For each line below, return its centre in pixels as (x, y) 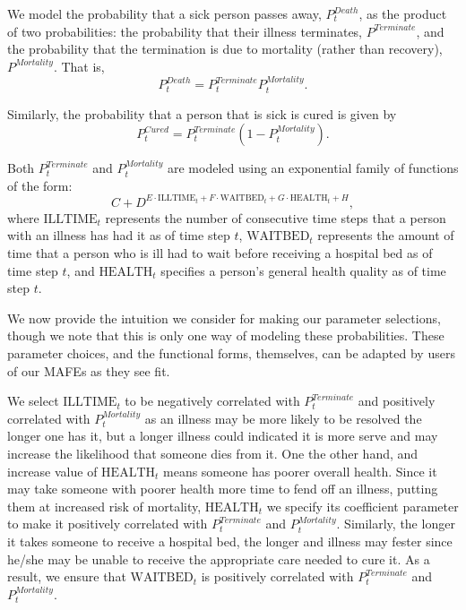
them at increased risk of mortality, (104, 506)
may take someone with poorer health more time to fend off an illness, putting (223, 489)
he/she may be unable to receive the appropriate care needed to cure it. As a (219, 558)
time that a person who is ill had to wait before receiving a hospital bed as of (220, 253)
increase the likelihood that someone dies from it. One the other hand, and (213, 454)
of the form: (40, 185)
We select (33, 401)
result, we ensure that (67, 576)
